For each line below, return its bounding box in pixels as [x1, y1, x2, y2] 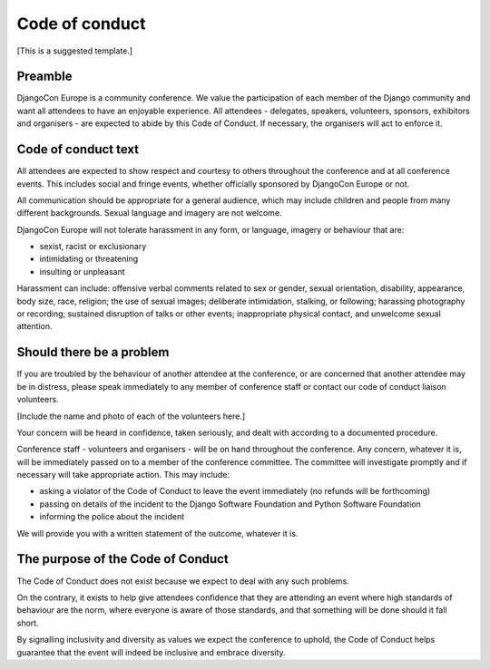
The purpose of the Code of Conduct [16, 551, 229, 567]
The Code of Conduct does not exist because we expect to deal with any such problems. [16, 576, 349, 587]
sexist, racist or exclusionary [39, 241, 147, 252]
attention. [16, 321, 53, 332]
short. [16, 617, 40, 628]
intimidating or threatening [39, 254, 139, 265]
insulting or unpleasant [39, 266, 126, 276]
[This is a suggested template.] [16, 45, 133, 56]
